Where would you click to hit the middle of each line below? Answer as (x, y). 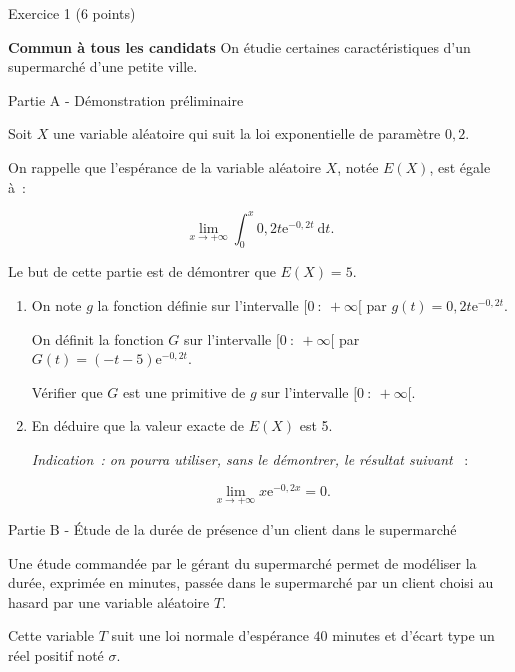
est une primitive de (184, 391)
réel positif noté (56, 654)
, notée (358, 166)
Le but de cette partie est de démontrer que (142, 271)
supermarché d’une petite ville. (103, 66)
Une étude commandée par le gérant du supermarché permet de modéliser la (242, 562)
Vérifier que (67, 391)
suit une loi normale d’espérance (210, 635)
